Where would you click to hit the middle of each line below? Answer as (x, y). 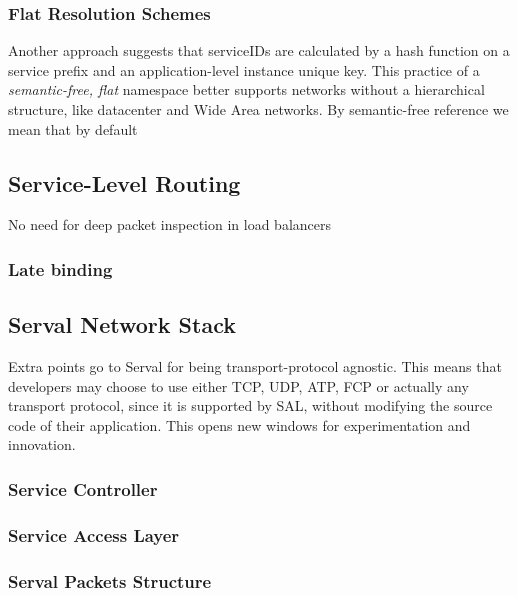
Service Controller (83, 488)
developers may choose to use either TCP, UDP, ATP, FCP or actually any (238, 385)
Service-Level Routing (124, 182)
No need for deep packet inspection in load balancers (170, 224)
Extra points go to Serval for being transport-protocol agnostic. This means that (255, 366)
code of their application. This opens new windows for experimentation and (239, 424)
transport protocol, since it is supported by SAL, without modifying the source (250, 405)
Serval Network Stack (122, 324)
